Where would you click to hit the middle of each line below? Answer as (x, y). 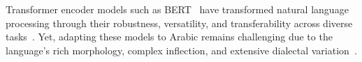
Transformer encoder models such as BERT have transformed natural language (177, 9)
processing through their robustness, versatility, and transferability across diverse (179, 23)
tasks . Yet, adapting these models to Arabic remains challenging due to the (169, 37)
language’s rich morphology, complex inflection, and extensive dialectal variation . (181, 50)
